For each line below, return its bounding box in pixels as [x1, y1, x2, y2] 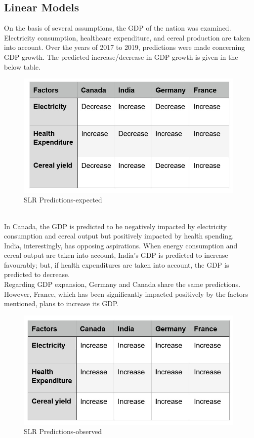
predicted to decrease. [4, 269, 70, 279]
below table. [4, 61, 41, 72]
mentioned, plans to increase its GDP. [4, 298, 119, 309]
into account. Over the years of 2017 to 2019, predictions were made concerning [4, 42, 245, 52]
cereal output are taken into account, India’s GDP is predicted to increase [4, 250, 228, 260]
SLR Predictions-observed [24, 426, 102, 437]
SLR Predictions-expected [24, 195, 102, 205]
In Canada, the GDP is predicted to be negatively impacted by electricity [4, 221, 227, 231]
